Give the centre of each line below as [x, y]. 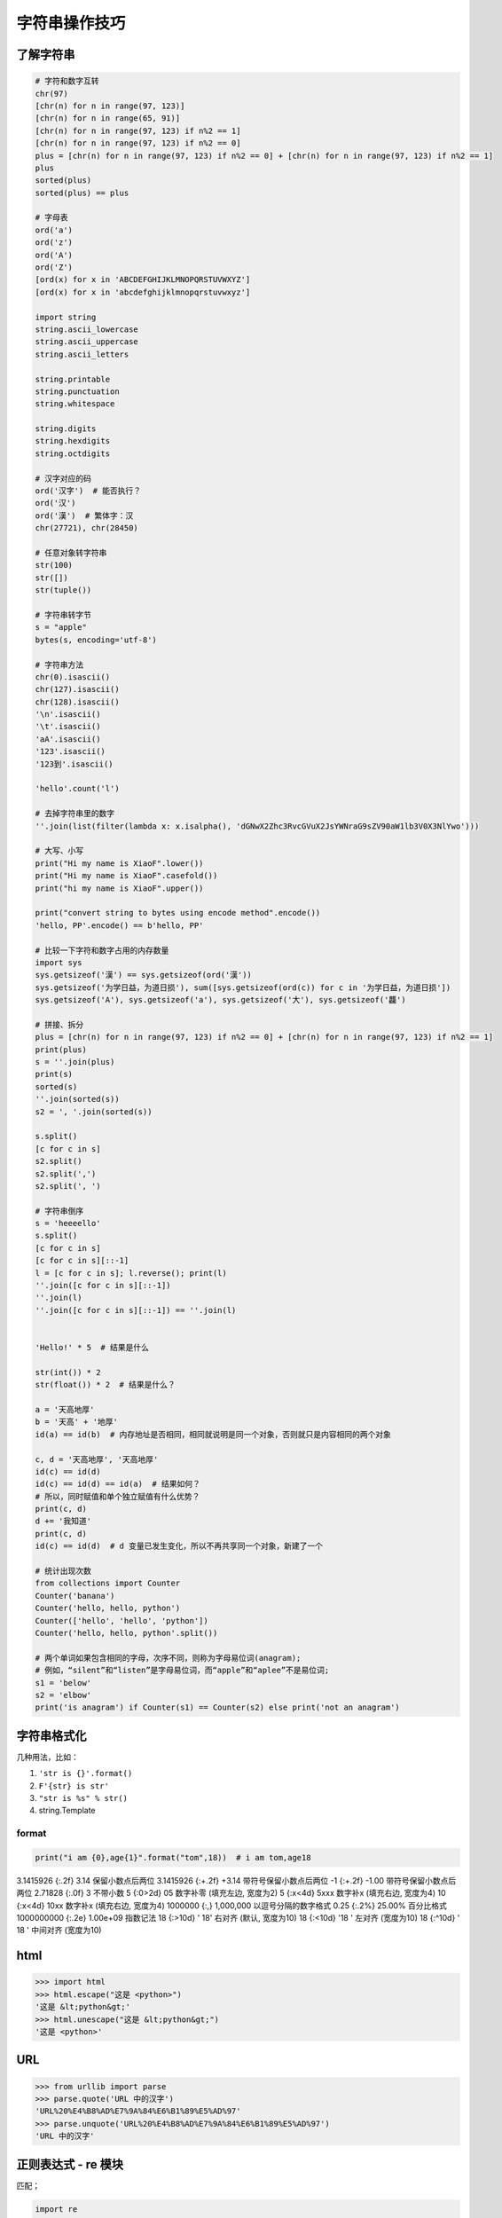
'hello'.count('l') [77, 789]
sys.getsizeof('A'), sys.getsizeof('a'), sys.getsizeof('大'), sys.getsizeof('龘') [221, 1000]
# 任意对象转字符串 [71, 553]
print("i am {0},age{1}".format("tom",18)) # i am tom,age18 [173, 1857]
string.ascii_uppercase [87, 342]
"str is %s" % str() [83, 1798]
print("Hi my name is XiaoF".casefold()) [126, 876]
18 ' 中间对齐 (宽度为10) [59, 1931]
